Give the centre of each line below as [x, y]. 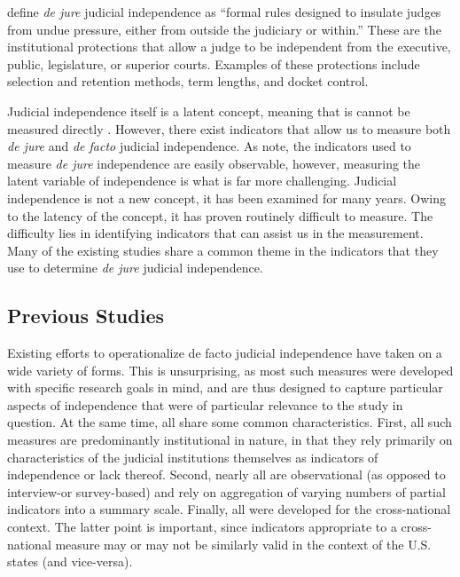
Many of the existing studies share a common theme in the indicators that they [223, 250]
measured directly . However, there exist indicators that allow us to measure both [229, 128]
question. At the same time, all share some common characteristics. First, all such [230, 422]
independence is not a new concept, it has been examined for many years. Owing [226, 198]
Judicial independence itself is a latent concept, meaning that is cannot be [209, 111]
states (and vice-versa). [70, 561]
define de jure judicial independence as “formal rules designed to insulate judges [224, 12]
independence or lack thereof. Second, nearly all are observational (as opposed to [226, 474]
